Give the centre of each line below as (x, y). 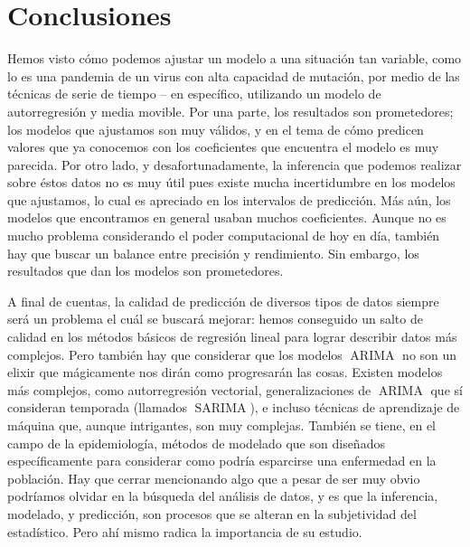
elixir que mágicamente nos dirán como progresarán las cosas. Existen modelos (225, 372)
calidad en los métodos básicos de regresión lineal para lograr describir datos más (232, 337)
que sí (446, 389)
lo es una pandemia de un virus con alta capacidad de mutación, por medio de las (234, 75)
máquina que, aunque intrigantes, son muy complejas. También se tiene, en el (221, 425)
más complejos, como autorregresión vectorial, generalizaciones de (189, 389)
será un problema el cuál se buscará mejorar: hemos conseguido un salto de (215, 319)
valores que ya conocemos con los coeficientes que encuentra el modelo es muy (223, 147)
